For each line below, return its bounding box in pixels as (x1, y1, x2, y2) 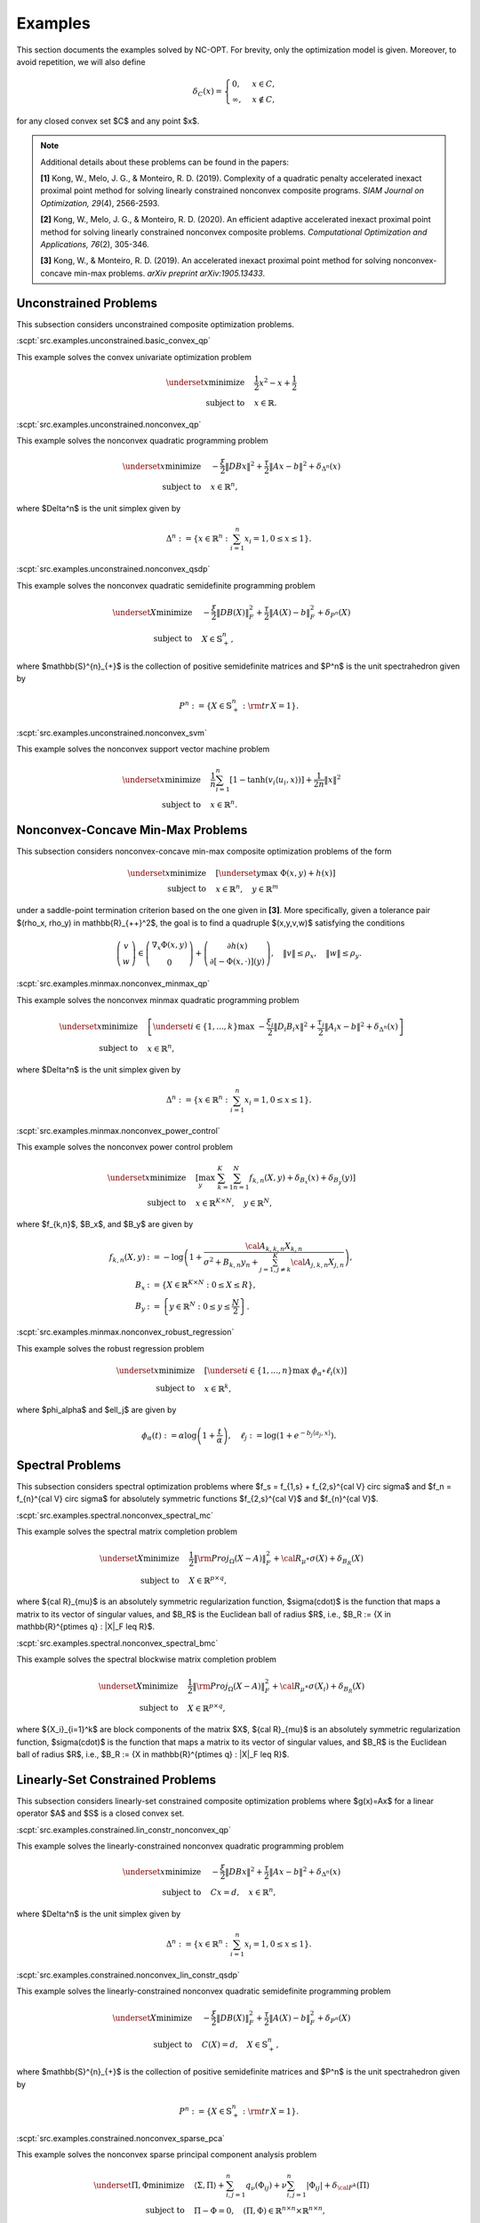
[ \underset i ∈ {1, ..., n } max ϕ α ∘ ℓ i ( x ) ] (204, 1366, 348, 1377)
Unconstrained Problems (16, 295, 158, 310)
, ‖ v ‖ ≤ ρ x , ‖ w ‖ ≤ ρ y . (270, 948, 362, 960)
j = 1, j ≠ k (259, 1265, 292, 1274)
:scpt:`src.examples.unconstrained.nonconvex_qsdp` (16, 564, 211, 574)
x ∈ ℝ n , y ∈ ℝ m (215, 882, 279, 894)
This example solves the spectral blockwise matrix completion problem (16, 1654, 277, 1665)
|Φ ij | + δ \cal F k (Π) (306, 2179, 370, 2192)
